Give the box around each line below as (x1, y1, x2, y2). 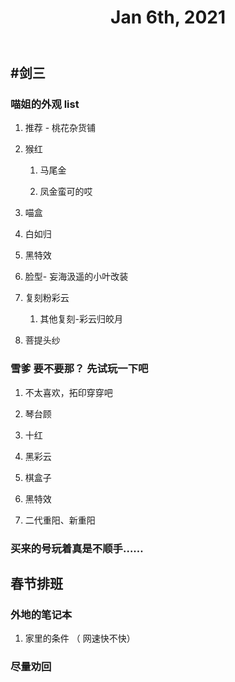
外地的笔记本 (10, 608, 73, 622)
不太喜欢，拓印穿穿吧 (24, 386, 113, 398)
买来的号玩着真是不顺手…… (10, 541, 144, 555)
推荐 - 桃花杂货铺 (24, 122, 97, 134)
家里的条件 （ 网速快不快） (24, 632, 136, 645)
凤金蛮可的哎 (39, 186, 93, 198)
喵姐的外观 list (10, 97, 80, 111)
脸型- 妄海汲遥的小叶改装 (24, 271, 129, 283)
